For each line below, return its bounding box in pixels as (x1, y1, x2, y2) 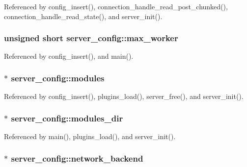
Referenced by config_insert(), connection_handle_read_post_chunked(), (4, 1, 228, 11)
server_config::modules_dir (11, 112, 123, 124)
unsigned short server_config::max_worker (4, 32, 178, 44)
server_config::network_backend (11, 152, 143, 164)
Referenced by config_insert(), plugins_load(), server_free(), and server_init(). (4, 91, 244, 101)
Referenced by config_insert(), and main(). (4, 51, 134, 61)
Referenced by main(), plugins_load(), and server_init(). (4, 131, 176, 142)
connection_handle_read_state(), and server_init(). (4, 11, 163, 21)
